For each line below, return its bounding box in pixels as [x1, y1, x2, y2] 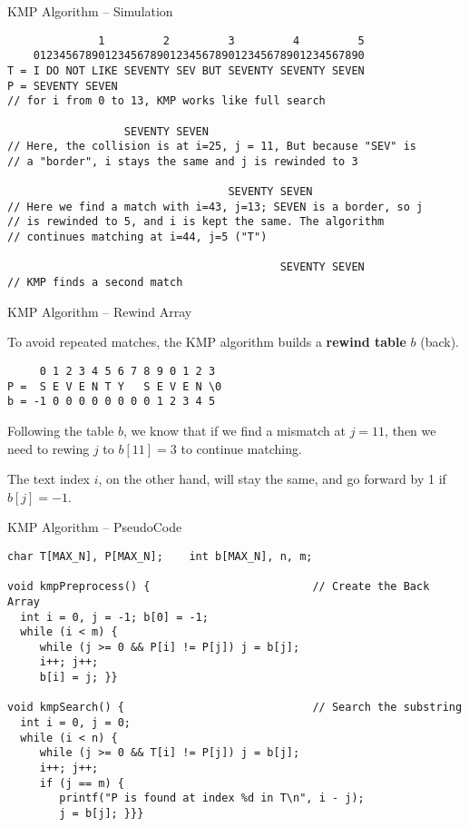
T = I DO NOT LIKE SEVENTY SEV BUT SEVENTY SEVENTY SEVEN [7, 64, 365, 77]
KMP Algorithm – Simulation [7, 2, 173, 20]
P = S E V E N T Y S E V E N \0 [7, 379, 222, 393]
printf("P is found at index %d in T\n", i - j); [59, 792, 365, 805]
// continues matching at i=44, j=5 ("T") [7, 231, 268, 244]
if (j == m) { [39, 776, 124, 790]
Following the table [7, 420, 114, 439]
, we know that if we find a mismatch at [122, 420, 346, 439]
